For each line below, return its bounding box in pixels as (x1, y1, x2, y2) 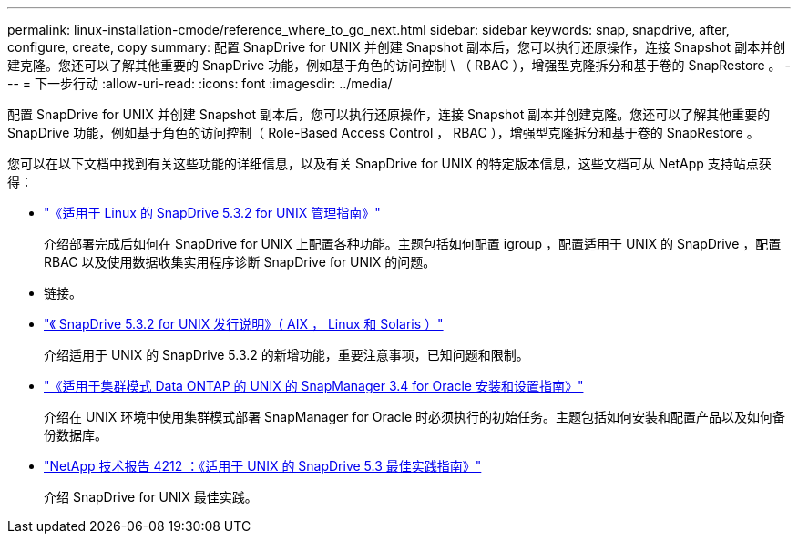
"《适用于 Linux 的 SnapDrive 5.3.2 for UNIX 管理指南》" (44, 205, 381, 220)
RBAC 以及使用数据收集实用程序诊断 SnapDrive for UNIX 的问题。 (44, 254, 436, 270)
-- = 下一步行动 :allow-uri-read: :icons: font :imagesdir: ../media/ (7, 76, 393, 91)
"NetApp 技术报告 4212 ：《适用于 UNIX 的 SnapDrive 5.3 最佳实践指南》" (44, 458, 482, 474)
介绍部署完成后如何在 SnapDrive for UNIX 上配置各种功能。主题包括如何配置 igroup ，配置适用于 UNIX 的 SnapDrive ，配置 (44, 236, 782, 251)
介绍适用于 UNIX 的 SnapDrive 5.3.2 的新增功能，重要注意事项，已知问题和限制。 (44, 347, 529, 362)
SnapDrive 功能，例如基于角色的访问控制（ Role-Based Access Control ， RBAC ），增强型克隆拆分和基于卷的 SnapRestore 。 (7, 125, 760, 140)
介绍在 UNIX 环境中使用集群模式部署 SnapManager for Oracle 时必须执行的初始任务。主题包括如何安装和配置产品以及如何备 (44, 409, 786, 424)
